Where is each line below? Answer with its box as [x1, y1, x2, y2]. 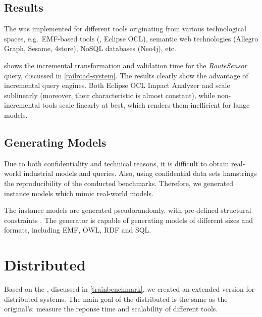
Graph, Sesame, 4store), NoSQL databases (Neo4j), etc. [4, 43, 176, 54]
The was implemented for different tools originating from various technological [4, 23, 246, 34]
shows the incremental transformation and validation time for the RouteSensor [4, 60, 247, 70]
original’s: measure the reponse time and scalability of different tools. [4, 303, 218, 314]
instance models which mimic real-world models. [4, 188, 153, 198]
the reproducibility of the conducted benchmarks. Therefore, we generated [4, 177, 234, 188]
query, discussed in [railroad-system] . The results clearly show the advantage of [4, 70, 248, 80]
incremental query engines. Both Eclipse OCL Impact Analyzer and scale [4, 80, 230, 90]
